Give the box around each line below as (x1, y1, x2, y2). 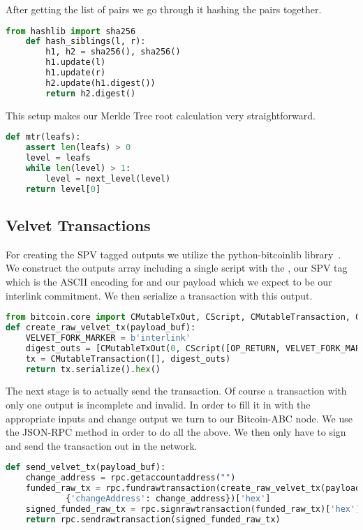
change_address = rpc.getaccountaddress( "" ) (25, 473, 236, 483)
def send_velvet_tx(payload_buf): (6, 462, 166, 473)
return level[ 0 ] (25, 184, 101, 194)
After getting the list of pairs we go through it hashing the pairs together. (6, 2, 322, 16)
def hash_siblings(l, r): (25, 36, 146, 47)
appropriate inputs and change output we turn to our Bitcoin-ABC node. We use (6, 411, 353, 425)
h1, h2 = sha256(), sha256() (45, 47, 181, 57)
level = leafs (25, 153, 91, 163)
